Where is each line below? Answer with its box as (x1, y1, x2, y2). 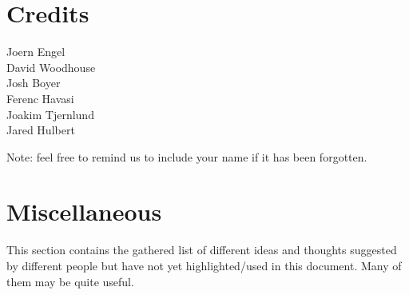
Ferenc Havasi (6, 90, 74, 106)
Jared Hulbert (6, 122, 75, 138)
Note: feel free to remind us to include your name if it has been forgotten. (6, 148, 367, 165)
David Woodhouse (6, 58, 96, 75)
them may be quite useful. (6, 273, 134, 289)
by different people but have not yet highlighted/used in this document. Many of (6, 257, 402, 273)
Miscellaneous (6, 195, 162, 228)
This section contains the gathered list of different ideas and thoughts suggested (6, 241, 397, 258)
